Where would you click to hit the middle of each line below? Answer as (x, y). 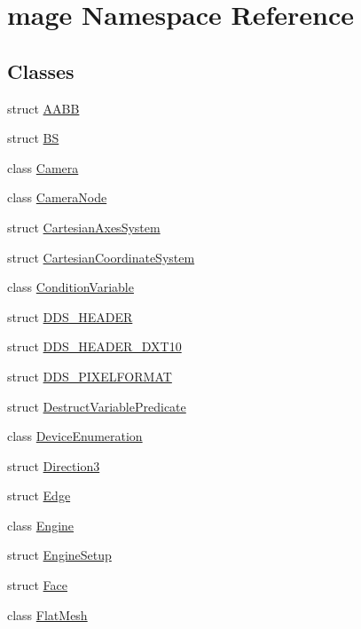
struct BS (33, 138)
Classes (41, 71)
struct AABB (43, 108)
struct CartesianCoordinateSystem (101, 257)
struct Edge (39, 495)
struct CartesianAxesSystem (84, 227)
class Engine (41, 525)
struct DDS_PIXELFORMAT (90, 376)
